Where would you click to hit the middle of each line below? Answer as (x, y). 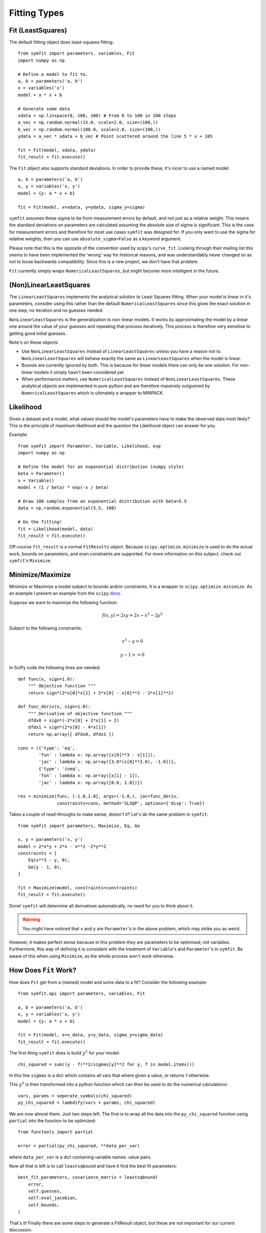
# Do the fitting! (40, 522)
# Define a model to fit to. (53, 74)
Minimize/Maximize (40, 575)
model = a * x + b (40, 95)
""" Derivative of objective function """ (80, 713)
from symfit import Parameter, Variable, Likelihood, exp (89, 446)
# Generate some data (44, 109)
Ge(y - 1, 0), (45, 867)
